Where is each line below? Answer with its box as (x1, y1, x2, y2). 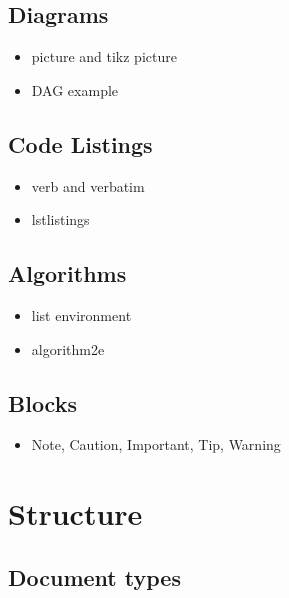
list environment (31, 304, 132, 325)
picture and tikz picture (31, 46, 177, 67)
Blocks (8, 387, 77, 418)
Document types (8, 561, 181, 592)
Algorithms (8, 258, 127, 289)
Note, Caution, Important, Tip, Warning (31, 434, 281, 455)
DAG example (31, 79, 119, 100)
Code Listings (8, 128, 153, 159)
